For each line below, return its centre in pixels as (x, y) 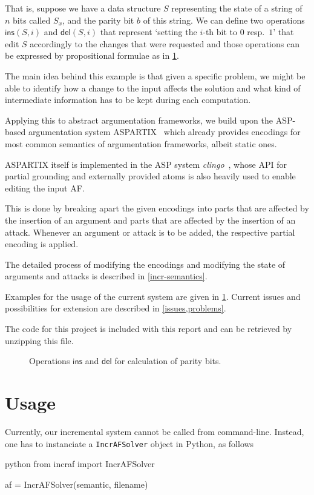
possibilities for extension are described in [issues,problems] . (116, 308)
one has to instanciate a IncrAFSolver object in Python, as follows (129, 443)
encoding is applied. (42, 244)
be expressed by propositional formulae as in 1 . (92, 55)
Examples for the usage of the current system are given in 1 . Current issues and (153, 296)
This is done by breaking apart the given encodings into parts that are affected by (157, 208)
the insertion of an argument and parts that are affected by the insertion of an (150, 220)
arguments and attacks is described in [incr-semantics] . (106, 276)
